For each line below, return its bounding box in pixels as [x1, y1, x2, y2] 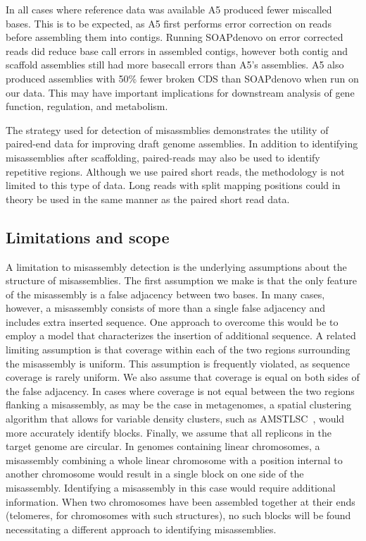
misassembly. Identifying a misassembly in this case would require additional [6, 480, 336, 495]
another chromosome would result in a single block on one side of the [6, 466, 304, 481]
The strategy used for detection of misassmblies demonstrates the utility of [6, 122, 329, 137]
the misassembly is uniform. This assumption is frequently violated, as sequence [6, 355, 350, 370]
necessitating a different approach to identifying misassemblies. [6, 521, 277, 536]
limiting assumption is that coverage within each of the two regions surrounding [6, 342, 351, 357]
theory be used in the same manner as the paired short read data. [6, 191, 290, 206]
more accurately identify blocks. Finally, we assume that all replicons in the [6, 425, 332, 439]
